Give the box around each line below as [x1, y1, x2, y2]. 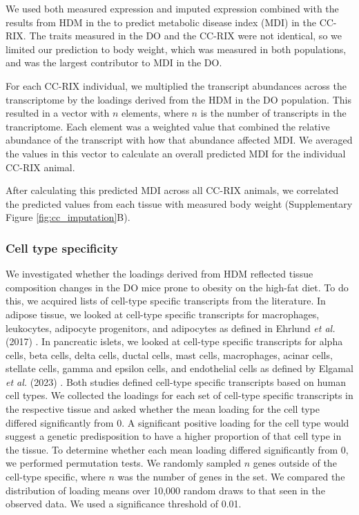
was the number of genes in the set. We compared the [117, 469, 345, 484]
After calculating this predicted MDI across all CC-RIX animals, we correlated [6, 183, 339, 197]
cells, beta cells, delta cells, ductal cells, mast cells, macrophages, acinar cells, [6, 347, 333, 362]
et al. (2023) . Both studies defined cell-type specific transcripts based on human [6, 374, 347, 389]
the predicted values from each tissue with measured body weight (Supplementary [6, 196, 353, 211]
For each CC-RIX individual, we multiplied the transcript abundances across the [6, 78, 347, 93]
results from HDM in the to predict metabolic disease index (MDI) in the [6, 14, 316, 29]
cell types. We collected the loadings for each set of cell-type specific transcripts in [6, 388, 353, 402]
